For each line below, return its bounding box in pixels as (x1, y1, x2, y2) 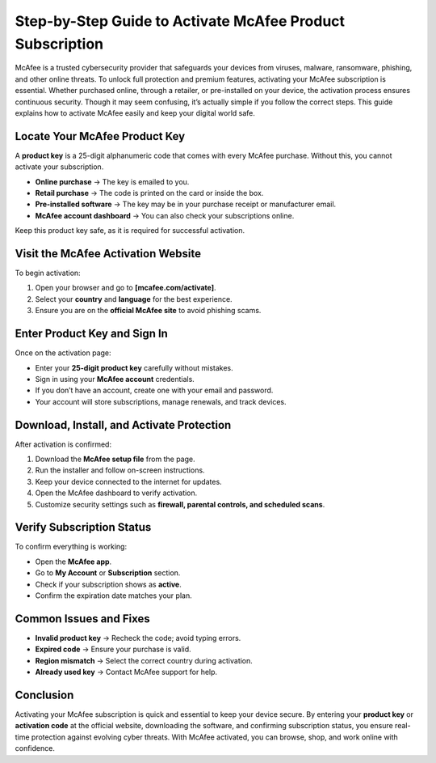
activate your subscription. (15, 162, 104, 172)
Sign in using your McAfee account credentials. (35, 374, 195, 384)
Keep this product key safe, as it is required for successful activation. (15, 226, 245, 235)
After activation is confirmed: (15, 439, 112, 449)
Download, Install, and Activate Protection (15, 418, 232, 432)
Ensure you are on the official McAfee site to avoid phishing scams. (35, 306, 262, 316)
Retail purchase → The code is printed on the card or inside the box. (35, 188, 264, 197)
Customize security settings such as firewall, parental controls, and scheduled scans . (35, 499, 325, 509)
